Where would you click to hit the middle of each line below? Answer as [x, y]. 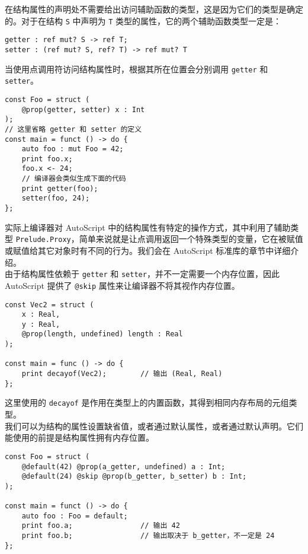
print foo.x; [47, 159]
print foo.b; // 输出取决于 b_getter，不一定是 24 [148, 536]
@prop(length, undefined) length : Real [102, 334]
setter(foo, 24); [56, 198]
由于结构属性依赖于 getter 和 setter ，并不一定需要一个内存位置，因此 [142, 274]
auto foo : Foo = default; [75, 516]
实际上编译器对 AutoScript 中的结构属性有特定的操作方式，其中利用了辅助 [148, 227]
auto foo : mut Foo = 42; [73, 149]
